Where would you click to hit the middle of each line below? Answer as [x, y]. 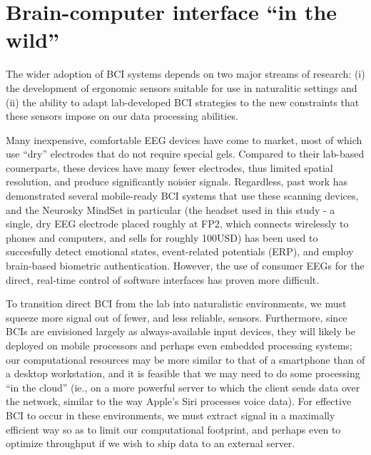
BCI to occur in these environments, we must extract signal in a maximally [171, 415]
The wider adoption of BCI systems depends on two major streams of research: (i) [185, 74]
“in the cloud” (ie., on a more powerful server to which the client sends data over [183, 387]
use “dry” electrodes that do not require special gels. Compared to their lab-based [185, 154]
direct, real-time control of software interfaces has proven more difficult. [163, 279]
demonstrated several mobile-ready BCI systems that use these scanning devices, [182, 196]
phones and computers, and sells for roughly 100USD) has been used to [162, 237]
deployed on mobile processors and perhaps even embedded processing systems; [179, 345]
